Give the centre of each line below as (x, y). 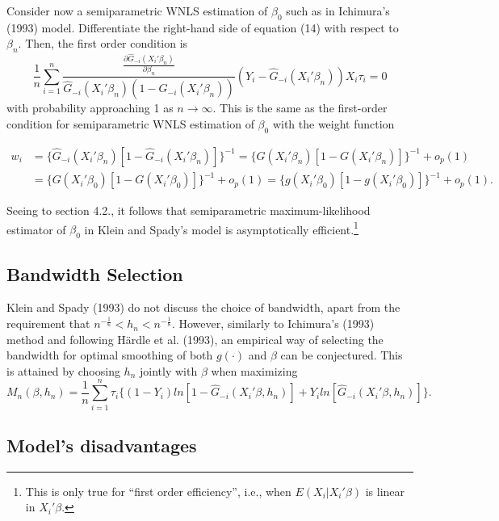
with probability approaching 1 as (90, 108)
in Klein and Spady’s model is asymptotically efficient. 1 (221, 228)
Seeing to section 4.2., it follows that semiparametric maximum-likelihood (189, 210)
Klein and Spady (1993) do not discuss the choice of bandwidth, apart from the (203, 307)
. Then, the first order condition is (103, 43)
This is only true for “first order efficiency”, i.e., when (158, 491)
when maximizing (254, 370)
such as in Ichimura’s (338, 11)
